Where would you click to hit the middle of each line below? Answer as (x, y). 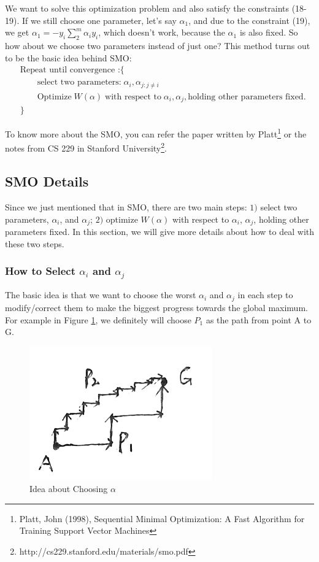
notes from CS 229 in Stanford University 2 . (86, 147)
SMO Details (47, 181)
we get (17, 32)
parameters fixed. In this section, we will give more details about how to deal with (159, 231)
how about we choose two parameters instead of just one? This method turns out (158, 45)
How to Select (40, 271)
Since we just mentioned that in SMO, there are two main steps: (126, 206)
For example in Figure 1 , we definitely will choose (98, 319)
